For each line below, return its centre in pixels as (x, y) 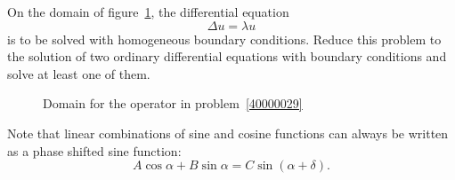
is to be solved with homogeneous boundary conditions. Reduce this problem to (224, 39)
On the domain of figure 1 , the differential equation (148, 12)
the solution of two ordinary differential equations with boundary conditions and (227, 56)
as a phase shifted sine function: (94, 150)
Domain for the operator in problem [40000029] (173, 103)
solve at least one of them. (79, 73)
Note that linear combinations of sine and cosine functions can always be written (228, 133)
